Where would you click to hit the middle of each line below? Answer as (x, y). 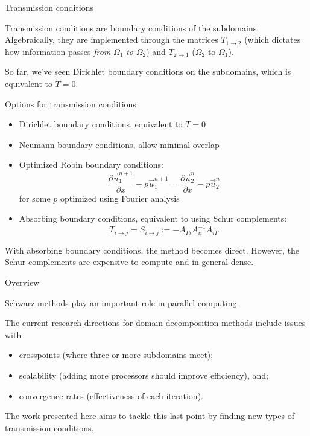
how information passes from (58, 51)
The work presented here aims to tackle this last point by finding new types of (150, 416)
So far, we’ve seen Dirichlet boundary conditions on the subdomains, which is (148, 72)
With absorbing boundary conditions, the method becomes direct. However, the (152, 250)
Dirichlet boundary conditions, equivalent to (101, 124)
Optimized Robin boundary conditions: (91, 165)
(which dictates (273, 40)
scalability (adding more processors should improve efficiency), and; (144, 375)
